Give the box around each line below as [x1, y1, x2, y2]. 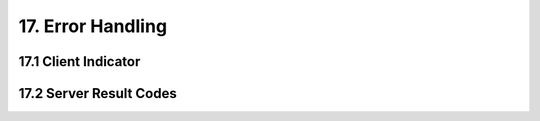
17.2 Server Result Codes [18, 85, 177, 102]
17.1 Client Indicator [18, 53, 141, 70]
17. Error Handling [18, 15, 168, 37]
